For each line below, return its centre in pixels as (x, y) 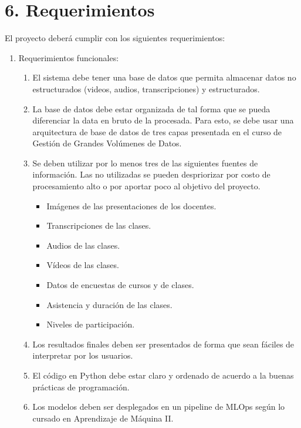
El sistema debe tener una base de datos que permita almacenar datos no (164, 77)
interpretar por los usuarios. (83, 355)
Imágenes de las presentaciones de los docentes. (131, 205)
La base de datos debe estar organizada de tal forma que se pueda (151, 108)
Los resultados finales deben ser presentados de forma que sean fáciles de (163, 344)
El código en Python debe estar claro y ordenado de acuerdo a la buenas (163, 375)
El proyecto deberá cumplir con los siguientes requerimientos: (115, 38)
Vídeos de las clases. (83, 265)
